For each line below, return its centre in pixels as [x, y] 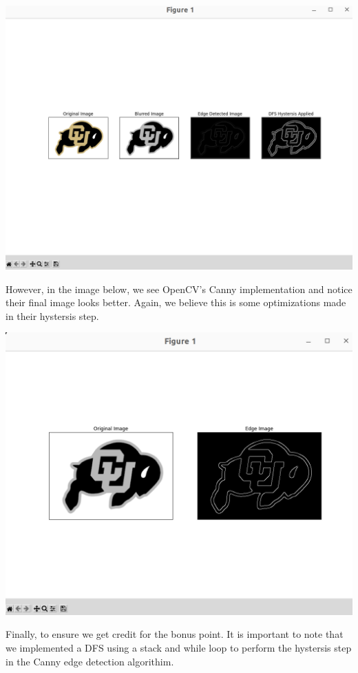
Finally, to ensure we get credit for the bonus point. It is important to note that [175, 634]
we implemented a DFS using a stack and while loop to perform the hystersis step [179, 647]
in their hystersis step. [52, 315]
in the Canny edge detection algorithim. [90, 661]
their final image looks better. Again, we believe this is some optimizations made [176, 302]
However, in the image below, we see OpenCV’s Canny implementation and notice [179, 289]
